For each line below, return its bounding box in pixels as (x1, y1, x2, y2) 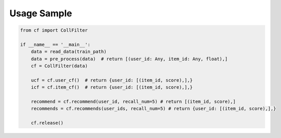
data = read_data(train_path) (31, 49, 107, 54)
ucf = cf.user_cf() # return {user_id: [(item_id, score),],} (31, 77, 193, 83)
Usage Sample (9, 8, 73, 19)
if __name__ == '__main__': (20, 41, 90, 47)
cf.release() (31, 120, 64, 126)
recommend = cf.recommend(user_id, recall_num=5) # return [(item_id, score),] (31, 99, 236, 104)
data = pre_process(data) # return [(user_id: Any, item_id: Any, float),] (31, 56, 228, 62)
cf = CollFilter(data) (31, 63, 88, 69)
